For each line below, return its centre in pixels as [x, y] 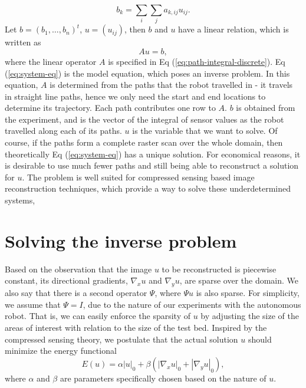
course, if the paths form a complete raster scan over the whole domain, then [144, 142]
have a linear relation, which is [233, 29]
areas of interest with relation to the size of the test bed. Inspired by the [136, 327]
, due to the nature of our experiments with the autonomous [192, 304]
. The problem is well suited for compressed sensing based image [138, 177]
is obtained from [266, 108]
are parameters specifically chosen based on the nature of [163, 378]
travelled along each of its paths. [63, 131]
